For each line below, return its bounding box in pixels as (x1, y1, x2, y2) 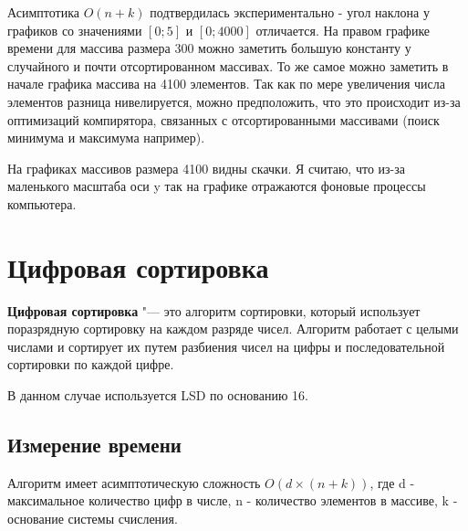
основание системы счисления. (7, 509, 178, 528)
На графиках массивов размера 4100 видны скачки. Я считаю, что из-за (7, 158, 405, 177)
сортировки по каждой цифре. (7, 355, 174, 374)
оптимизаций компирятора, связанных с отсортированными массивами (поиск (7, 110, 440, 129)
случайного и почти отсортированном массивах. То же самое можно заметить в (7, 56, 449, 75)
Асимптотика (7, 3, 79, 21)
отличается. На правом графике (255, 20, 431, 39)
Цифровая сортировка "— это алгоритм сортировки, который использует (7, 301, 421, 320)
